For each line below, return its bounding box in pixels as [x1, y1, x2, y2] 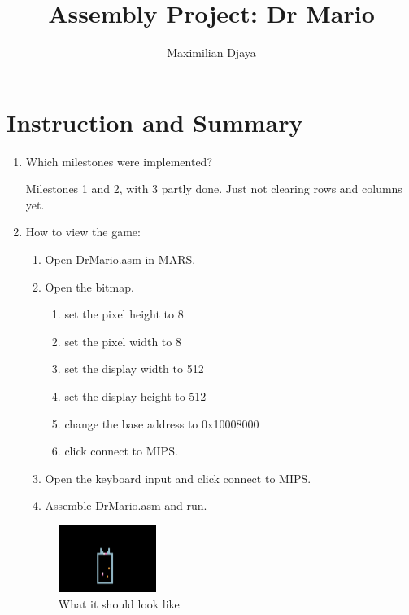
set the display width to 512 [64, 360, 204, 377]
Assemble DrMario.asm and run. [45, 497, 207, 514]
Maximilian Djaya [167, 44, 256, 61]
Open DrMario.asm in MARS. [45, 251, 196, 268]
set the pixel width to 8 [64, 332, 181, 349]
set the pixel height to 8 [64, 305, 184, 323]
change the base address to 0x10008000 [64, 415, 259, 432]
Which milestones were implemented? [25, 152, 213, 169]
